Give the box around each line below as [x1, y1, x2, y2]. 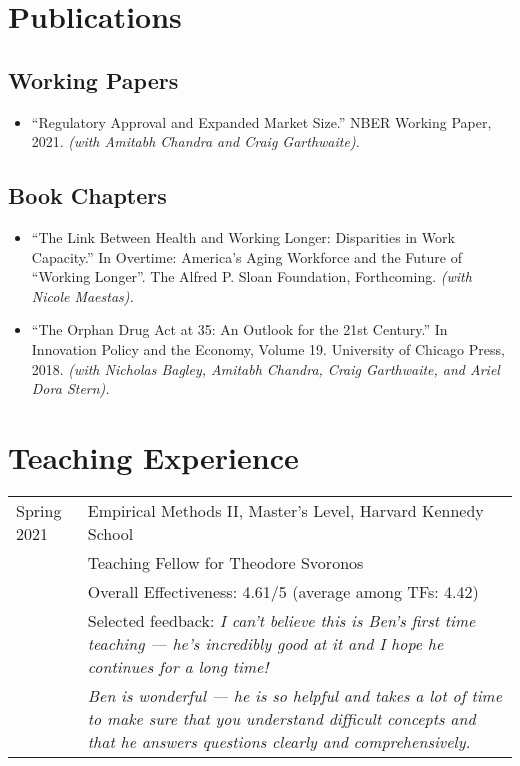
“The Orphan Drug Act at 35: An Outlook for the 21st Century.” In [31, 319, 448, 340]
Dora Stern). [31, 378, 110, 399]
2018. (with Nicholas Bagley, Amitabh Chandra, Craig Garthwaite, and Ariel [31, 358, 500, 379]
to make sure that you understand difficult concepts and [87, 706, 476, 730]
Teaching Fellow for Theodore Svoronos [87, 550, 364, 574]
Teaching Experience [8, 436, 299, 477]
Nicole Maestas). [31, 285, 134, 306]
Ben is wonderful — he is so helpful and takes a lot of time [87, 683, 503, 707]
